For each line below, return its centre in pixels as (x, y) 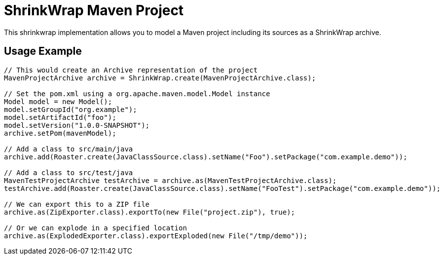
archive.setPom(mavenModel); (60, 133)
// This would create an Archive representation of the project (131, 70)
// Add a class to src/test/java (69, 172)
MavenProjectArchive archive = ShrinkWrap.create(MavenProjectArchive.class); (160, 78)
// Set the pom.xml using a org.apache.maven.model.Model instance (137, 93)
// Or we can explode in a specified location (95, 228)
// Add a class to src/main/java (69, 149)
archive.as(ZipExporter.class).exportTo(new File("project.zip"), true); (150, 212)
